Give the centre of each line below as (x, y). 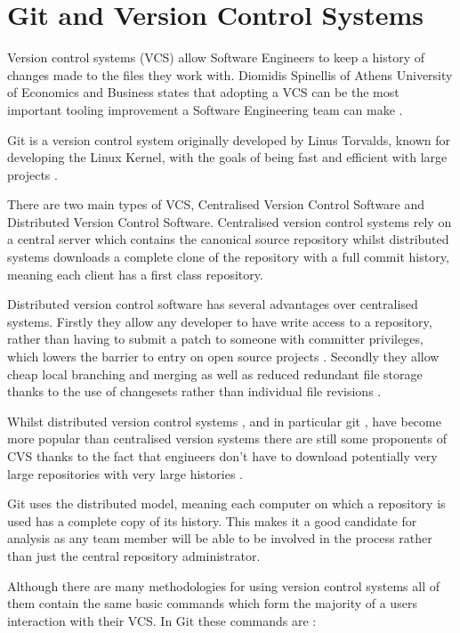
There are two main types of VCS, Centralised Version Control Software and (216, 204)
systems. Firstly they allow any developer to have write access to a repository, (220, 321)
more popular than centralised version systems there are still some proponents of (227, 438)
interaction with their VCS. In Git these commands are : (162, 620)
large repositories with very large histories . (125, 473)
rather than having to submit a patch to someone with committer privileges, (215, 339)
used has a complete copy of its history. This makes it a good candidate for (212, 520)
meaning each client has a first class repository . (135, 274)
